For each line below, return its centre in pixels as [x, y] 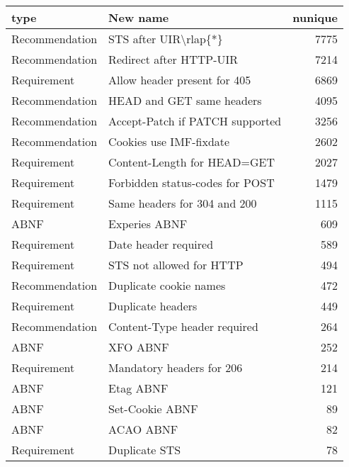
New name [139, 17]
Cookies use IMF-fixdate [169, 141]
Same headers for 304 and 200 [183, 203]
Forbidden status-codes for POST [191, 182]
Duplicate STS [145, 450]
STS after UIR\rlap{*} [166, 39]
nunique [315, 17]
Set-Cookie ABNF [153, 409]
